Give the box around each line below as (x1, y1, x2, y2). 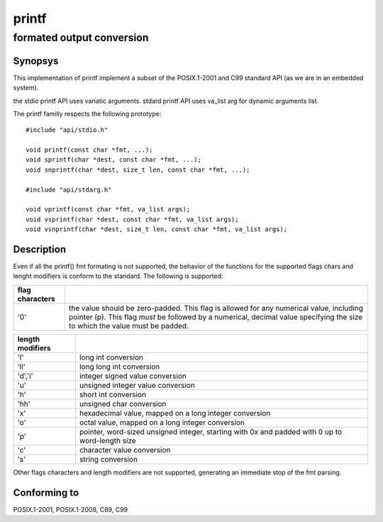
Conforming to (13, 487, 79, 499)
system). (13, 84, 39, 92)
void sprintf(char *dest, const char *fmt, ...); (26, 156, 202, 164)
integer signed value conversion (79, 371, 187, 381)
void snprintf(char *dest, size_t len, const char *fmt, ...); (26, 165, 250, 174)
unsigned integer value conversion (79, 380, 195, 390)
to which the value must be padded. (68, 321, 189, 331)
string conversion (79, 454, 138, 464)
